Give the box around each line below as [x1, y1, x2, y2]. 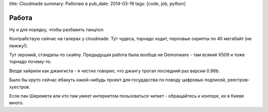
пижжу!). [9, 43, 28, 49]
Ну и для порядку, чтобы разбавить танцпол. [9, 26, 105, 32]
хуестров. [9, 84, 31, 90]
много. [9, 100, 24, 106]
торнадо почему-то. [9, 58, 52, 64]
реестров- [227, 77, 250, 83]
